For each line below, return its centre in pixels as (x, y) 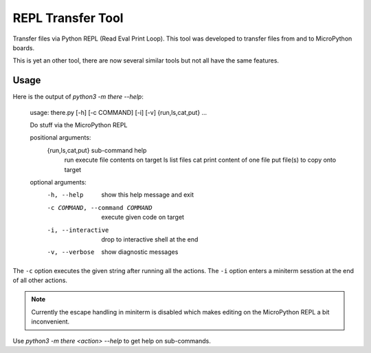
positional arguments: (60, 138)
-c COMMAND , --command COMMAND (100, 207)
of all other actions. (40, 280)
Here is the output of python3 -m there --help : (78, 97)
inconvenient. (50, 322)
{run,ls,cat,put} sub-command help (97, 150)
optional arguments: (58, 182)
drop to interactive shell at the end (150, 239)
